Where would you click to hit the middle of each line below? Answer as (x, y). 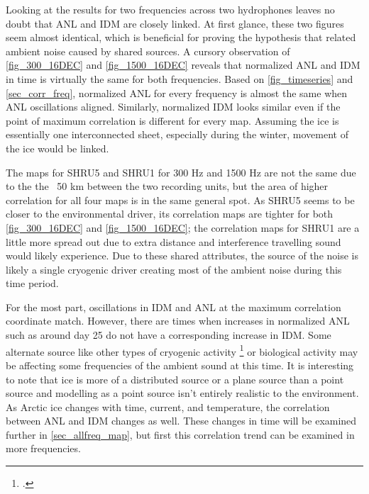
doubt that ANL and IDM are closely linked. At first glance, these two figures (175, 23)
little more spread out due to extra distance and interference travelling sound (174, 241)
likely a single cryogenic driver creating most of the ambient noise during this (174, 269)
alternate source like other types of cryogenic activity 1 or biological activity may (182, 350)
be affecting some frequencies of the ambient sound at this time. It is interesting (180, 365)
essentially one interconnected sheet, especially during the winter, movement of (177, 134)
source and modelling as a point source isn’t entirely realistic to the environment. (182, 393)
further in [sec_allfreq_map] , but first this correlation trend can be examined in (180, 434)
